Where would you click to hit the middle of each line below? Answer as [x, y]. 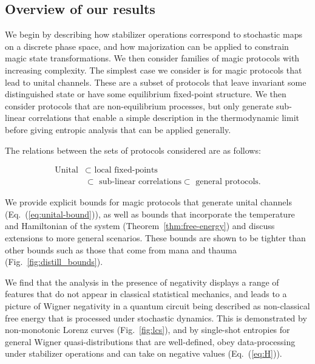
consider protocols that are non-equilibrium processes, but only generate [139, 105]
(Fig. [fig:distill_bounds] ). [54, 262]
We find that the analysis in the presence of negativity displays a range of [142, 282]
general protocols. [228, 182]
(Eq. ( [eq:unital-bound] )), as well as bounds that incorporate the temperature [150, 214]
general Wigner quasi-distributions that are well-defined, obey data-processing [150, 341]
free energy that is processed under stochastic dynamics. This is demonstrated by [156, 318]
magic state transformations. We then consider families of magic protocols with [152, 58]
